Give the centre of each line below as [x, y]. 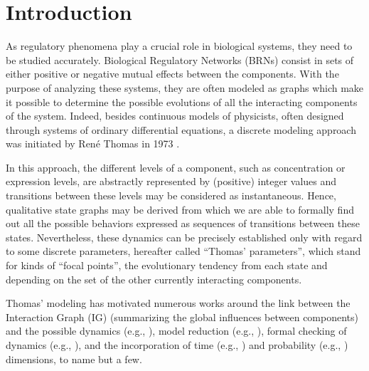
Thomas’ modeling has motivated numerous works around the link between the [178, 303]
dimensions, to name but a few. [74, 359]
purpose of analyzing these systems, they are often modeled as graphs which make [185, 87]
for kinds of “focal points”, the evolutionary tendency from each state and [167, 265]
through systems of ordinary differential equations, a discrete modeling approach [181, 129]
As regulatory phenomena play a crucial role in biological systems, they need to [179, 46]
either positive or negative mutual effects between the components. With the [172, 74]
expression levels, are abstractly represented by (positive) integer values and [171, 181]
